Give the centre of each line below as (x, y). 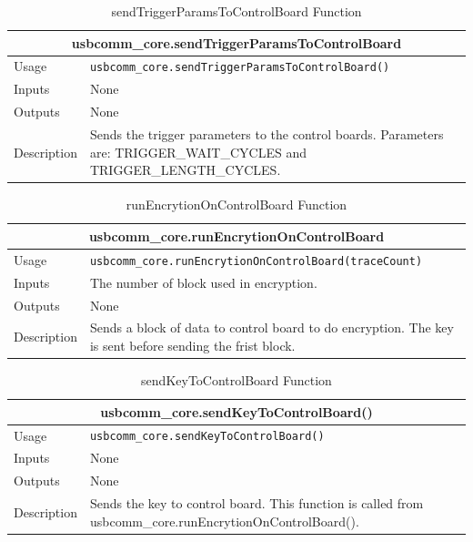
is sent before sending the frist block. (192, 345)
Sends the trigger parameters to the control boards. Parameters (267, 134)
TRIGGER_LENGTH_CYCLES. (185, 170)
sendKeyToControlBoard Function (236, 380)
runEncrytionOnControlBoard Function (236, 205)
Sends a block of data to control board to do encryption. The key (272, 327)
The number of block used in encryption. (203, 282)
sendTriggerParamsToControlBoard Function (236, 11)
